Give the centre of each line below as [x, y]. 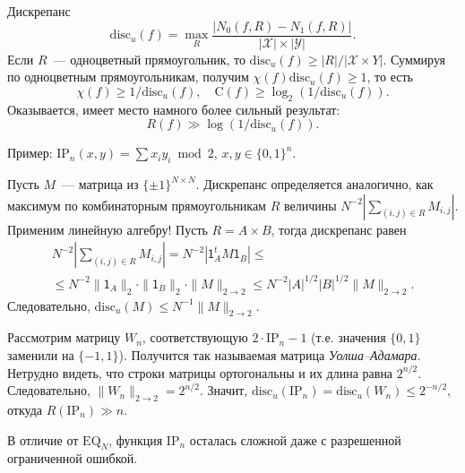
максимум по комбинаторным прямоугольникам [137, 205]
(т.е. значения [349, 337]
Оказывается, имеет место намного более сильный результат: [174, 109]
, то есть [390, 77]
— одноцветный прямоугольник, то [149, 59]
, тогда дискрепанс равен [339, 229]
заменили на [41, 354]
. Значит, [224, 390]
